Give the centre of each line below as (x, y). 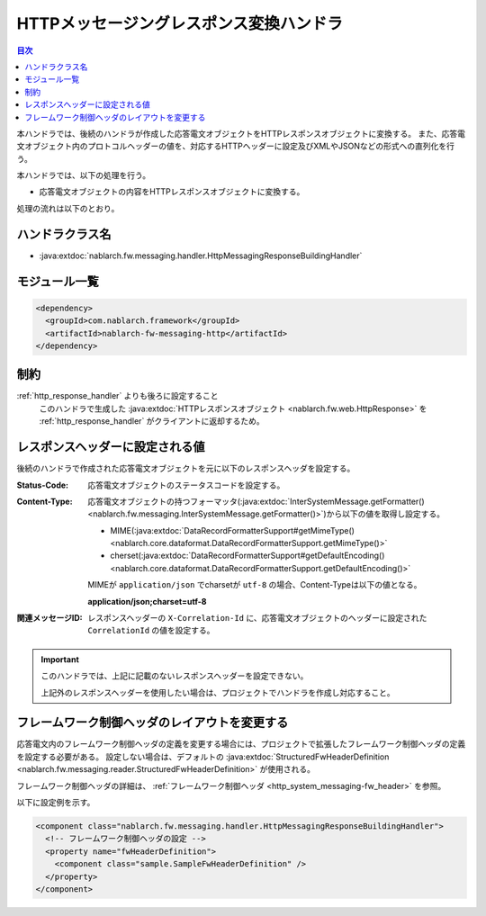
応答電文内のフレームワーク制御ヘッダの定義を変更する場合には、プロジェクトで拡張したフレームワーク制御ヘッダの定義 (241, 744)
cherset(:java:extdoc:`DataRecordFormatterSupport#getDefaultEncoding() (247, 556)
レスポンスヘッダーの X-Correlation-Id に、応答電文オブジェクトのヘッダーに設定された (257, 618)
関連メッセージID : (49, 618)
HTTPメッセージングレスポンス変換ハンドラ (180, 23)
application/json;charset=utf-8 (147, 601)
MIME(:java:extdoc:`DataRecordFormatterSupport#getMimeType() (233, 530)
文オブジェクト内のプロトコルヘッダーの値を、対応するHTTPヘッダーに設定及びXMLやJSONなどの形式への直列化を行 (235, 146)
